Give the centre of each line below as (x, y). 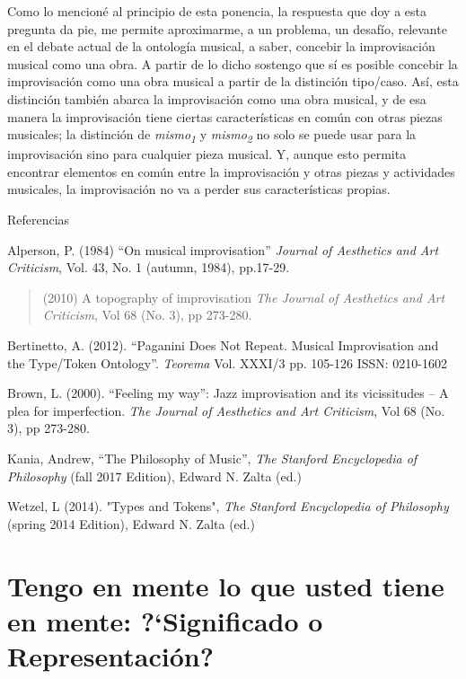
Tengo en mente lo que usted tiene (226, 585)
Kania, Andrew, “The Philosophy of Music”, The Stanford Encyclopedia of (212, 458)
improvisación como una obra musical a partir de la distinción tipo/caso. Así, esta (233, 81)
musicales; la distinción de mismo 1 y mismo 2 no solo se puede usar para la (212, 135)
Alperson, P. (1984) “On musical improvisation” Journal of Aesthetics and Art (223, 249)
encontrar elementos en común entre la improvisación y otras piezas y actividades (231, 171)
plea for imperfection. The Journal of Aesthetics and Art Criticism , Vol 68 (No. (226, 410)
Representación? (110, 655)
